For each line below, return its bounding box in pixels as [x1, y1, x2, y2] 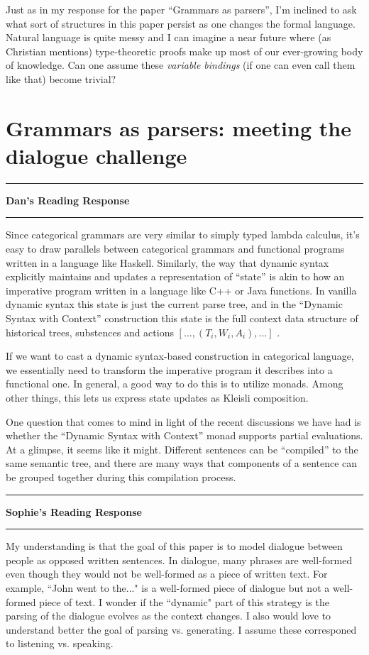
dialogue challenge [6, 141, 187, 170]
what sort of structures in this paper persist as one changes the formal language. [6, 16, 356, 31]
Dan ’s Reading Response [6, 192, 130, 207]
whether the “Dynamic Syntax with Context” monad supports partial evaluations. [6, 428, 363, 443]
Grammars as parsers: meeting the [6, 113, 351, 142]
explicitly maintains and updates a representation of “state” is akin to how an [6, 269, 345, 284]
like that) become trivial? [6, 71, 116, 86]
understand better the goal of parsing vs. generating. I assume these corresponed [6, 622, 357, 637]
